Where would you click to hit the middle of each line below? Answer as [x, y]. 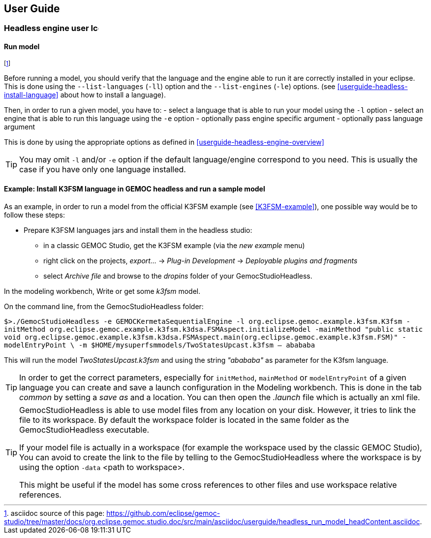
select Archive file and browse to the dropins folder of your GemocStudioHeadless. [178, 276]
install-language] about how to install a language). [85, 95]
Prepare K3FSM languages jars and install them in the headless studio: [138, 230]
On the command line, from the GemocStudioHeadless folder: [104, 306]
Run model [22, 47]
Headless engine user [46, 28]
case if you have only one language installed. [103, 169]
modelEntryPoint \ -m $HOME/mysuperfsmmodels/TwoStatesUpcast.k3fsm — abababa [160, 345]
